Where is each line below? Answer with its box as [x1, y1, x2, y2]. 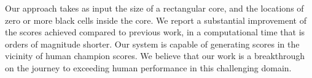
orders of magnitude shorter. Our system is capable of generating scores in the [5, 37, 300, 50]
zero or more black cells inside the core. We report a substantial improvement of [5, 13, 306, 26]
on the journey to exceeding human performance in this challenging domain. [5, 61, 292, 74]
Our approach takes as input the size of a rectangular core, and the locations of [5, 2, 304, 14]
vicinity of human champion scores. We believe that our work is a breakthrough [5, 49, 305, 62]
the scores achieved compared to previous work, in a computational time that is [5, 26, 305, 38]
